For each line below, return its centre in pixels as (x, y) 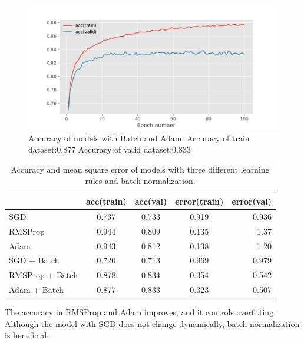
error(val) (252, 201)
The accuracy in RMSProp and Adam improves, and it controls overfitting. (141, 312)
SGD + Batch (34, 260)
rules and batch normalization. (140, 181)
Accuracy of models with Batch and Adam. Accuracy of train (139, 138)
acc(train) (106, 201)
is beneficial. (27, 335)
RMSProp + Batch (43, 275)
